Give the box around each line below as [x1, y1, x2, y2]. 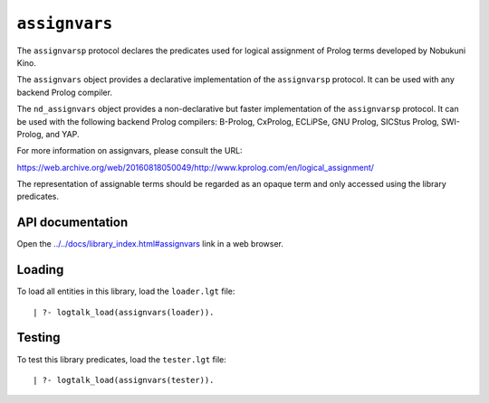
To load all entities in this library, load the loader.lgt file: [16, 286, 235, 297]
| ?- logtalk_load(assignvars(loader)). [33, 307, 215, 317]
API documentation [16, 215, 129, 230]
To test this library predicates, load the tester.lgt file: [16, 353, 226, 365]
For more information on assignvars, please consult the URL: [16, 145, 244, 156]
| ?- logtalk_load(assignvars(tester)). [33, 375, 215, 385]
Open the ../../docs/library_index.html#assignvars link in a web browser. [16, 239, 284, 249]
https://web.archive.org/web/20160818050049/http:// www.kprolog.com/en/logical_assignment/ [16, 162, 375, 173]
